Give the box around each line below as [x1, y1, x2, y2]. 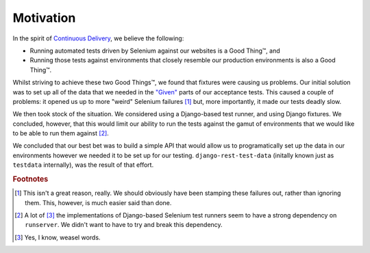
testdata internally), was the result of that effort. [12, 161, 154, 169]
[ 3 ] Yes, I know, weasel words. [14, 233, 101, 241]
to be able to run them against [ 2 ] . [12, 129, 109, 137]
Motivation [12, 10, 76, 25]
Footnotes [12, 174, 49, 184]
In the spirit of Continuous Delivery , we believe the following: [12, 34, 184, 42]
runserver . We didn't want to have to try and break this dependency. [25, 221, 223, 229]
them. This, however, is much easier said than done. [25, 198, 172, 207]
